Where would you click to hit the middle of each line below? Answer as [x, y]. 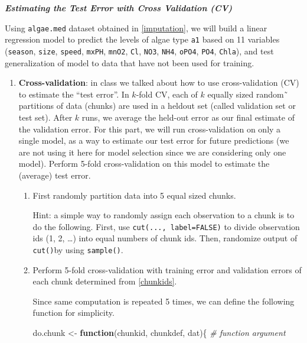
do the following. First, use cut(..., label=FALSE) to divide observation [166, 226]
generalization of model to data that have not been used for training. [130, 62]
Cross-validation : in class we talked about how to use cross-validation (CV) [159, 82]
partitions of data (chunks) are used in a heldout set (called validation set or [157, 106]
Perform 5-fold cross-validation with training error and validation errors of [167, 269]
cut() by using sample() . [78, 249]
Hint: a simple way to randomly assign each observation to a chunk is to [164, 215]
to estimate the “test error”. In [74, 94]
